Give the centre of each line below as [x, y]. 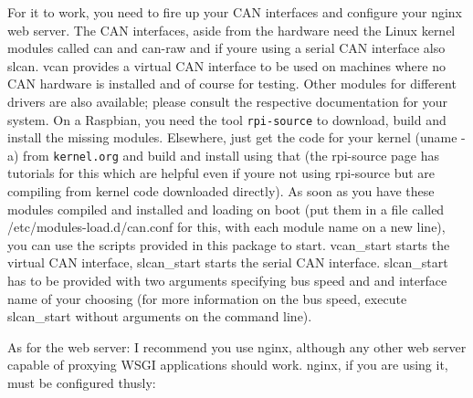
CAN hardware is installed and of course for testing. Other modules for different [232, 84]
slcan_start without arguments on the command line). [160, 316]
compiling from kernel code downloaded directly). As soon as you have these [221, 191]
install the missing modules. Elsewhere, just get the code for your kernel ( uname [232, 137]
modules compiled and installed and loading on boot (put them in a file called [226, 209]
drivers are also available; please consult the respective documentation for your [228, 101]
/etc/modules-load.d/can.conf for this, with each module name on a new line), [226, 227]
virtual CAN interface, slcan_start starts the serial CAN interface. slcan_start [228, 262]
